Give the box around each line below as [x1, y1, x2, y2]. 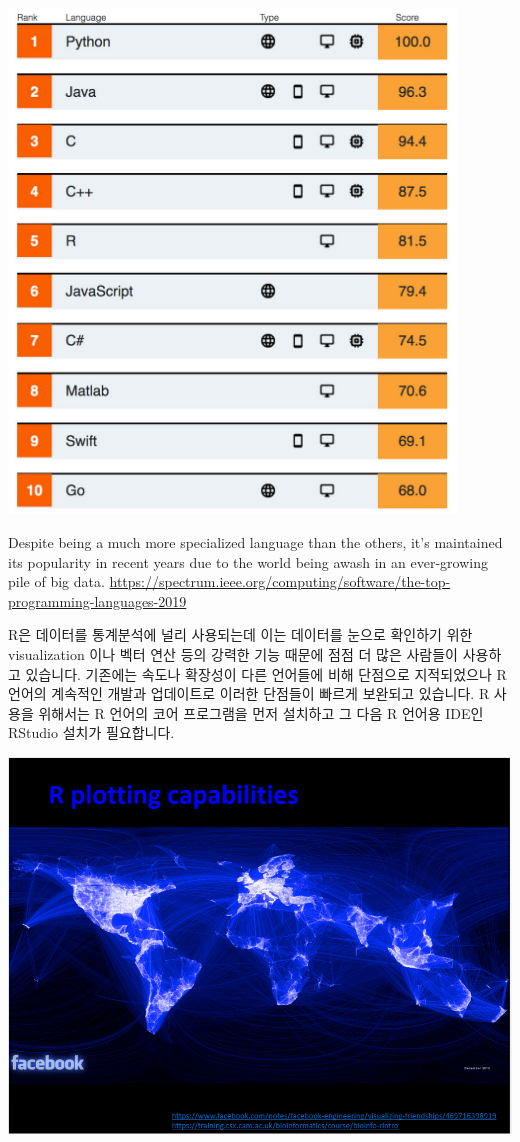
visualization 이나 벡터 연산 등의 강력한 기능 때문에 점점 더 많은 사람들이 [8, 643, 458, 664]
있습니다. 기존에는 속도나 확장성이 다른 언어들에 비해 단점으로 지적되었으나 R [25, 663, 507, 684]
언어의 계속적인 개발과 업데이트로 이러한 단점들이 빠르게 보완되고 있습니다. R [8, 683, 490, 704]
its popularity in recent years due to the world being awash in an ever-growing [8, 551, 488, 572]
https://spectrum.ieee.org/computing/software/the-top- [109, 571, 451, 592]
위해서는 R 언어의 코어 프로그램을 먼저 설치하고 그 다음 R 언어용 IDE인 [38, 702, 484, 723]
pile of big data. [8, 571, 105, 592]
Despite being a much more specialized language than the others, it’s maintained [8, 531, 503, 552]
